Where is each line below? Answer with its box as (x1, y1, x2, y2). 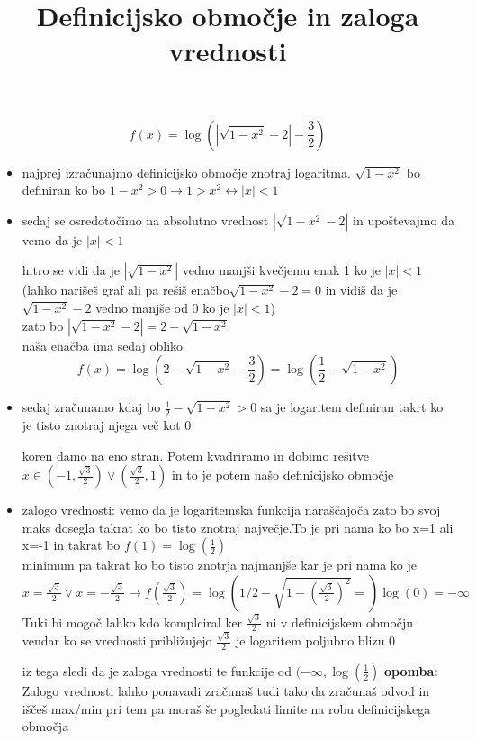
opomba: (384, 661, 438, 680)
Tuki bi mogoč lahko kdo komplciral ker (22, 612, 243, 631)
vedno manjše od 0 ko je (95, 297, 229, 316)
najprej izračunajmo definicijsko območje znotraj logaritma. (22, 162, 351, 181)
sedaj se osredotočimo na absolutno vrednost (22, 210, 269, 229)
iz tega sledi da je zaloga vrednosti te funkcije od (22, 661, 292, 680)
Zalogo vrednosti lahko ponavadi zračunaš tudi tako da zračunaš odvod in (22, 681, 430, 700)
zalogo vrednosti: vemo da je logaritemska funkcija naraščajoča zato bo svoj (22, 500, 441, 519)
